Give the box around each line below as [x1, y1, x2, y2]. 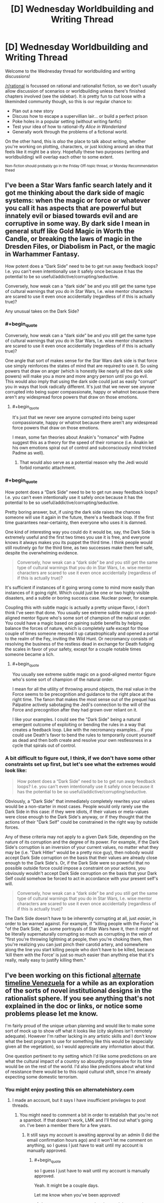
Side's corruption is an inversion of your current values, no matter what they [5, 844, 159, 850]
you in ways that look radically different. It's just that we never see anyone [5, 384, 155, 390]
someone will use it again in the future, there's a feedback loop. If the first [5, 514, 154, 520]
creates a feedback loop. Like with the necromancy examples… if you [12, 727, 153, 733]
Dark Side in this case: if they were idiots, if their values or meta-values [5, 809, 149, 814]
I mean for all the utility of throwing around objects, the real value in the [12, 686, 157, 692]
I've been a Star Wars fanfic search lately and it [5, 181, 152, 189]
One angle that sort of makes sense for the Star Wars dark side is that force [5, 358, 158, 364]
